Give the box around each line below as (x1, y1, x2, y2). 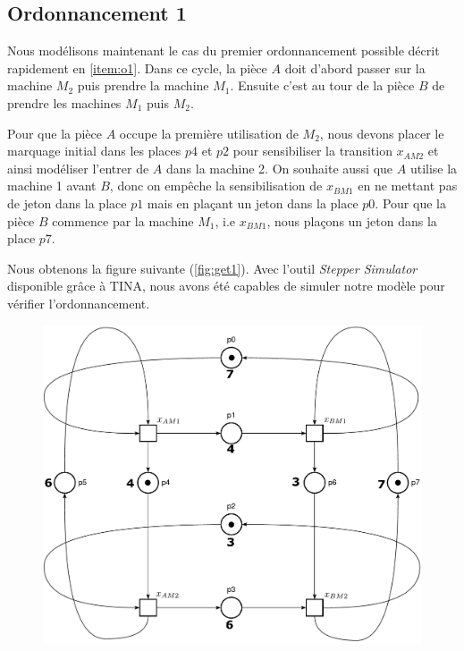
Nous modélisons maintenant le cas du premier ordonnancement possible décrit (7, 41, 440, 60)
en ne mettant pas (358, 176, 458, 195)
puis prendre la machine (77, 76, 209, 95)
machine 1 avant (7, 176, 97, 195)
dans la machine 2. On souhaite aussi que (165, 158, 393, 177)
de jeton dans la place (7, 193, 127, 212)
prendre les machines (7, 93, 122, 112)
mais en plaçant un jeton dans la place (147, 193, 359, 212)
